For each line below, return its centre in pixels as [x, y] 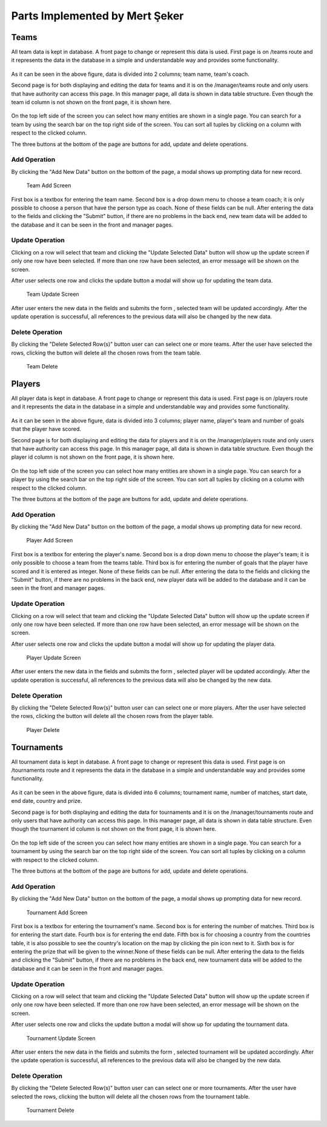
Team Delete [42, 367]
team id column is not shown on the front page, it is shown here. [91, 102]
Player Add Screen [50, 540]
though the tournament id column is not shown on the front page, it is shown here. [114, 829]
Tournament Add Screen [57, 913]
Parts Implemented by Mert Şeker [97, 16]
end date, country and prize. [47, 801]
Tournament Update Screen [61, 1038]
